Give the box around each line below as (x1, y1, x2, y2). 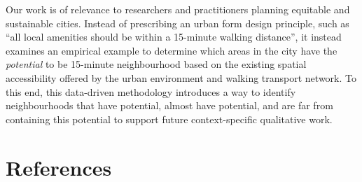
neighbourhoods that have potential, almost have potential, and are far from (6, 98, 333, 113)
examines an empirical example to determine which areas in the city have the (6, 43, 337, 57)
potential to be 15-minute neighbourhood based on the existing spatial (6, 57, 307, 71)
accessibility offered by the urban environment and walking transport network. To (6, 70, 356, 85)
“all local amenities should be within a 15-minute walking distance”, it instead (6, 29, 342, 44)
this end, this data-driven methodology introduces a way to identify (6, 84, 296, 99)
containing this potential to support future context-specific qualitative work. (6, 111, 333, 126)
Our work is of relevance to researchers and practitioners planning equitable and (6, 2, 350, 16)
